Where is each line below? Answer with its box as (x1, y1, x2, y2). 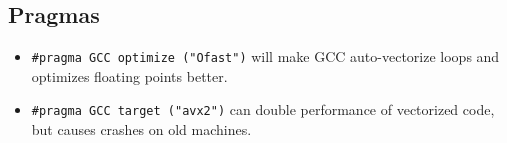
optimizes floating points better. (31, 65, 228, 86)
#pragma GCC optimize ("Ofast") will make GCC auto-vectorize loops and (31, 46, 500, 67)
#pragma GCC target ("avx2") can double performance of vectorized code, (31, 99, 495, 120)
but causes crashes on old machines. (31, 119, 252, 140)
